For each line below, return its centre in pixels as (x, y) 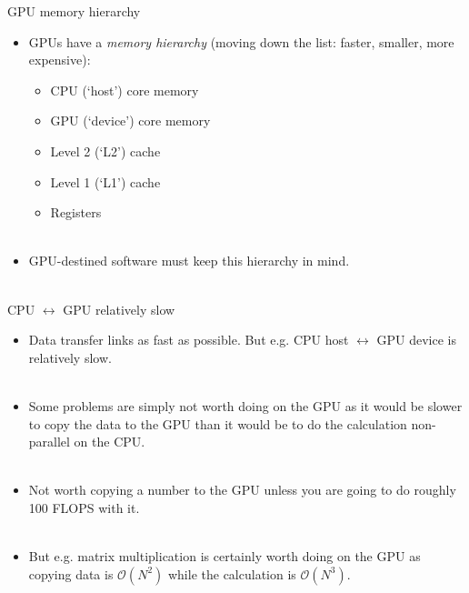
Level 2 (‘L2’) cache (105, 151)
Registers (76, 212)
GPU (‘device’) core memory (130, 121)
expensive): (60, 60)
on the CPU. (110, 442)
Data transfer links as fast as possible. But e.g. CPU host (189, 340)
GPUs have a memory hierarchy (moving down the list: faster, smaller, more (241, 41)
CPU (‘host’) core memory (125, 90)
